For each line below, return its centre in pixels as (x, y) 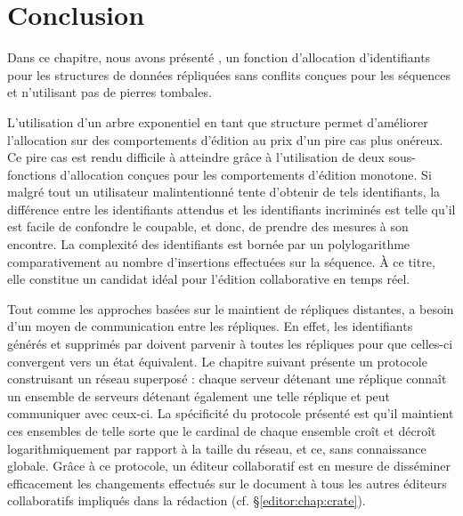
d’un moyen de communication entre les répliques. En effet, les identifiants (210, 326)
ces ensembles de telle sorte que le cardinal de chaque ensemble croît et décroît (222, 431)
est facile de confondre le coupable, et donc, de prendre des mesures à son (208, 226)
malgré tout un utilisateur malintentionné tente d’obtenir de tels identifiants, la (224, 192)
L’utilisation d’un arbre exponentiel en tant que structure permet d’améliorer (218, 121)
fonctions (32, 174)
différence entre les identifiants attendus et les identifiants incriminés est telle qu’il (231, 209)
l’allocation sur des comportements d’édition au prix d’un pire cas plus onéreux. (225, 139)
